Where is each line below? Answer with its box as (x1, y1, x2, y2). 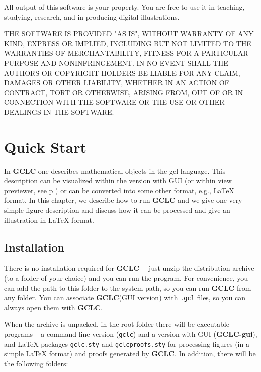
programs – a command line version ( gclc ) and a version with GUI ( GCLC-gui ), (4, 329, 257, 339)
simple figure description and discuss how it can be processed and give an (4, 205, 230, 215)
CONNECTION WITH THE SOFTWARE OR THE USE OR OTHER (4, 97, 225, 107)
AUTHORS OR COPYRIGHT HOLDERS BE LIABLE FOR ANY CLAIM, (4, 67, 240, 78)
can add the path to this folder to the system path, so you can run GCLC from (4, 282, 251, 293)
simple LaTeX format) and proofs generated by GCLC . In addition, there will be (4, 348, 256, 359)
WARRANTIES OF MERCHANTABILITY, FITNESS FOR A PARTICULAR (4, 48, 248, 58)
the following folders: (4, 358, 68, 368)
